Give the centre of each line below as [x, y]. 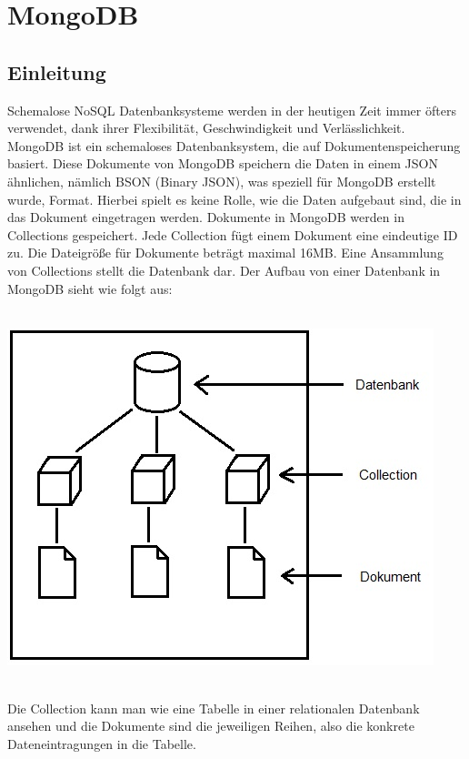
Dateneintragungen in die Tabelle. [102, 744]
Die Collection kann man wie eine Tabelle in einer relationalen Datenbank [214, 708]
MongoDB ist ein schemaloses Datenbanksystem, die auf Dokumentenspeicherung [234, 145]
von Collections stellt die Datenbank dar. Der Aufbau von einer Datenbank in [224, 270]
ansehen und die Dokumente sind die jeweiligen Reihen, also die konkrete [211, 726]
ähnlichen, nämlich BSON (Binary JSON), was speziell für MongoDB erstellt [222, 181]
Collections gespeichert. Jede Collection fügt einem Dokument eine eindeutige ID [233, 234]
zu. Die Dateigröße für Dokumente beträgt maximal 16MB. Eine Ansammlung [225, 253]
